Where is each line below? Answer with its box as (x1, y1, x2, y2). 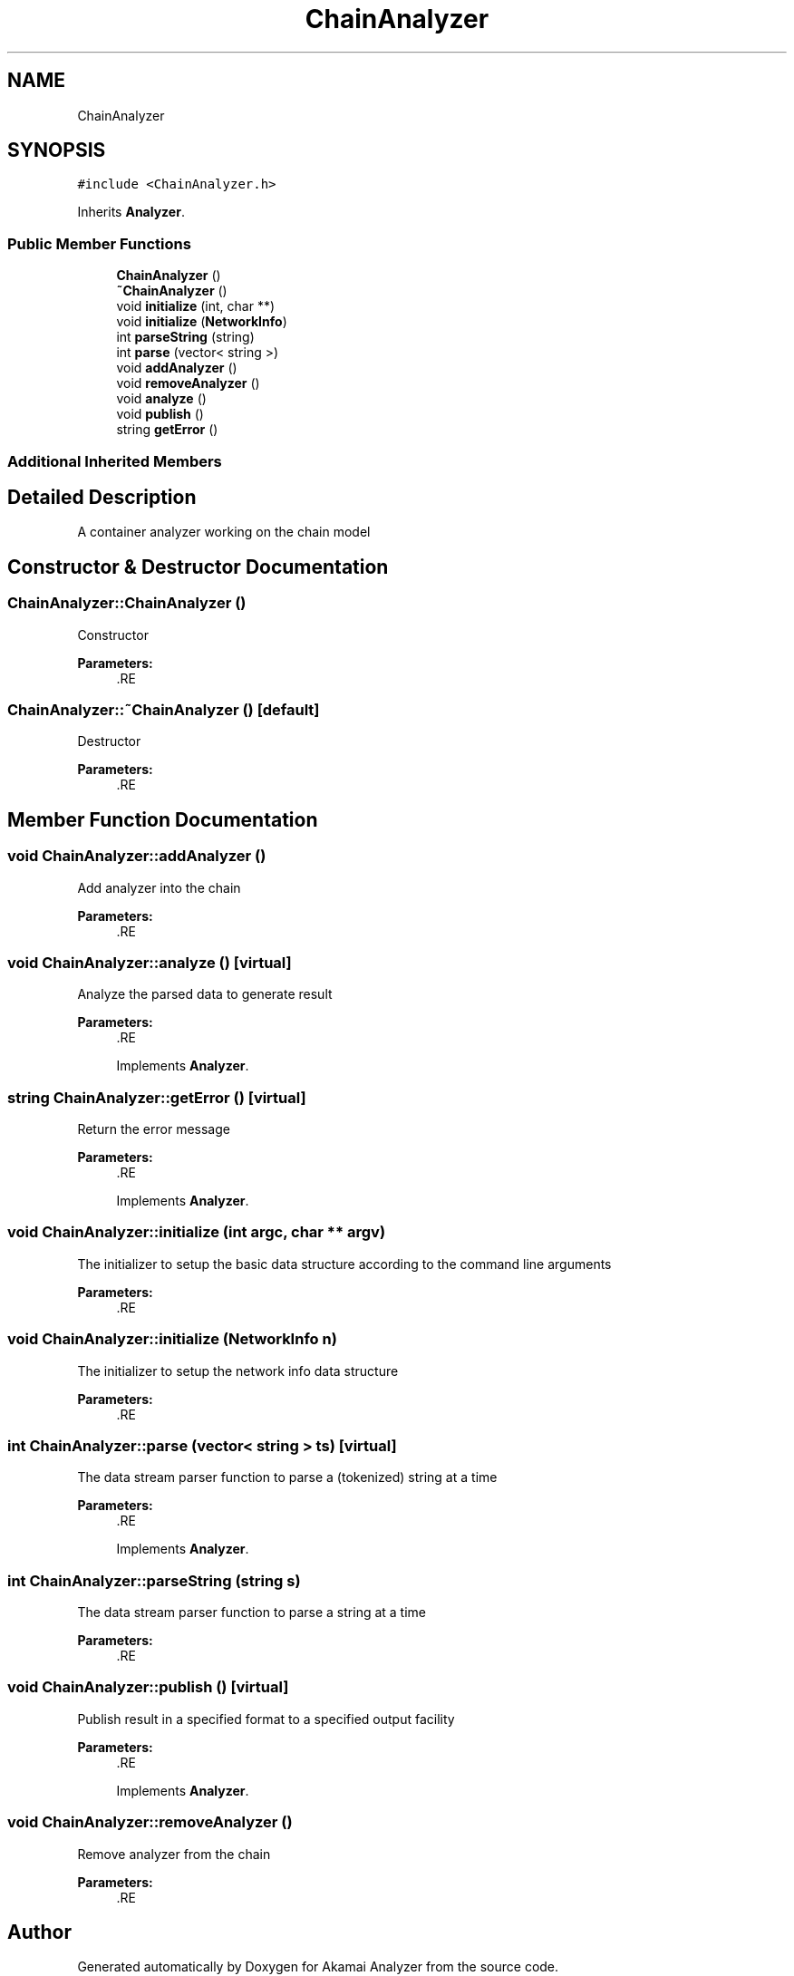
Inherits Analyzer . (77, 204, 185, 220)
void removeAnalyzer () (116, 375, 260, 392)
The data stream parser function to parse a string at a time (77, 1604, 427, 1621)
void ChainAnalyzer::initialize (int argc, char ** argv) (7, 1223, 386, 1242)
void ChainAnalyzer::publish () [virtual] (7, 1678, 289, 1697)
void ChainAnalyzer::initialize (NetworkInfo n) (7, 1330, 337, 1349)
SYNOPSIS (7, 139, 106, 162)
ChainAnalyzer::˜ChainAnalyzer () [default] (7, 701, 320, 719)
